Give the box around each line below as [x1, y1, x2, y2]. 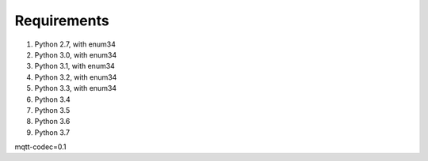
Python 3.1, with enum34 [34, 62, 115, 71]
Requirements [14, 12, 110, 29]
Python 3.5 [34, 105, 71, 114]
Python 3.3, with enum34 [34, 84, 117, 93]
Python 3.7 [34, 127, 71, 137]
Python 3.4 [34, 95, 71, 104]
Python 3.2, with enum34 [34, 72, 117, 82]
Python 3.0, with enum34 [34, 50, 117, 59]
